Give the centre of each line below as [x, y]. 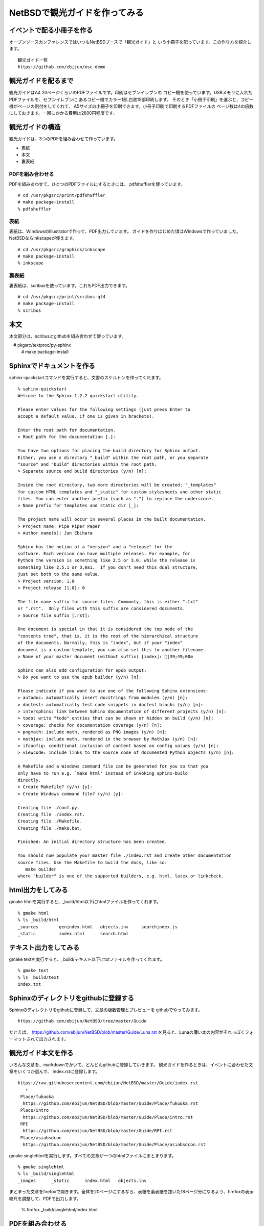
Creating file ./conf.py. [49, 807]
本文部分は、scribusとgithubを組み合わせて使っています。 [68, 336]
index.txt [29, 984]
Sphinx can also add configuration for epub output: [82, 670]
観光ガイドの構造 [35, 127]
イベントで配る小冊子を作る [51, 30]
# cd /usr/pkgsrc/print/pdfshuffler [62, 195]
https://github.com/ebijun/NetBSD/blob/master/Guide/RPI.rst [98, 1131]
